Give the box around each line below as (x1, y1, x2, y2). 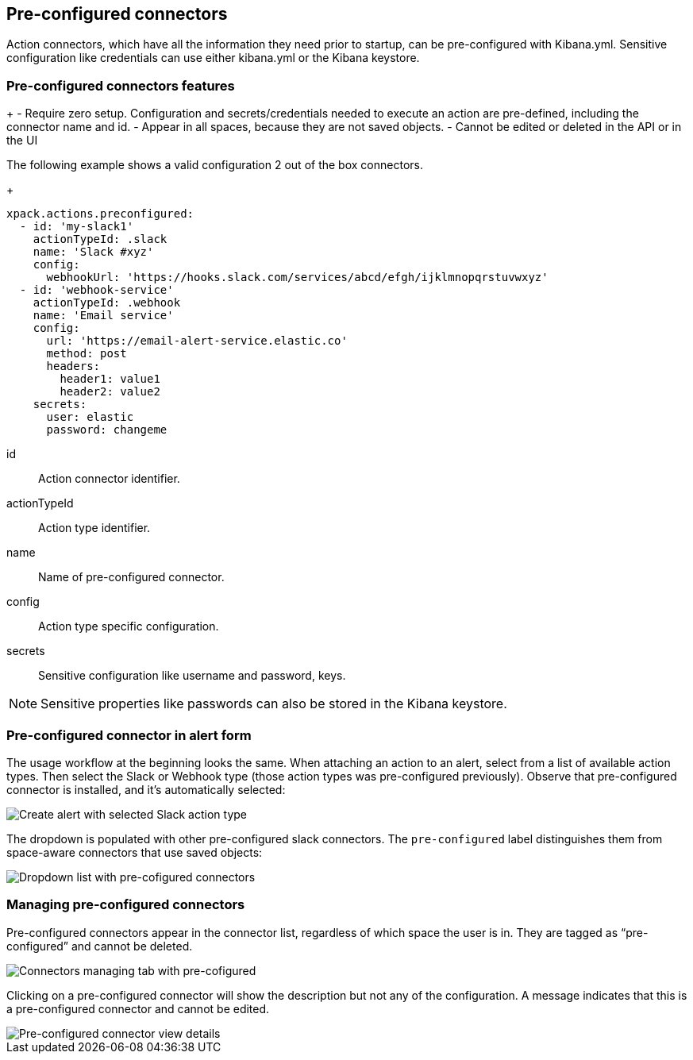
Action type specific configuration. (38, 619, 219, 634)
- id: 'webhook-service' (19, 283, 174, 297)
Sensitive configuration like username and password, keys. (38, 669, 346, 683)
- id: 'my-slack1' (19, 220, 134, 233)
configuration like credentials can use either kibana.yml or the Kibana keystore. (6, 51, 420, 65)
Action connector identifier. (38, 472, 180, 486)
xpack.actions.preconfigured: (6, 207, 194, 221)
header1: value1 (60, 372, 160, 386)
